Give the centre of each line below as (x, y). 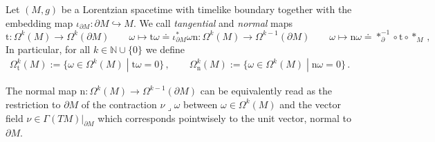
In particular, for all (48, 49)
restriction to (33, 104)
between (201, 104)
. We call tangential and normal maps (213, 22)
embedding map (39, 22)
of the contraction (119, 104)
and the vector (310, 104)
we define (165, 49)
